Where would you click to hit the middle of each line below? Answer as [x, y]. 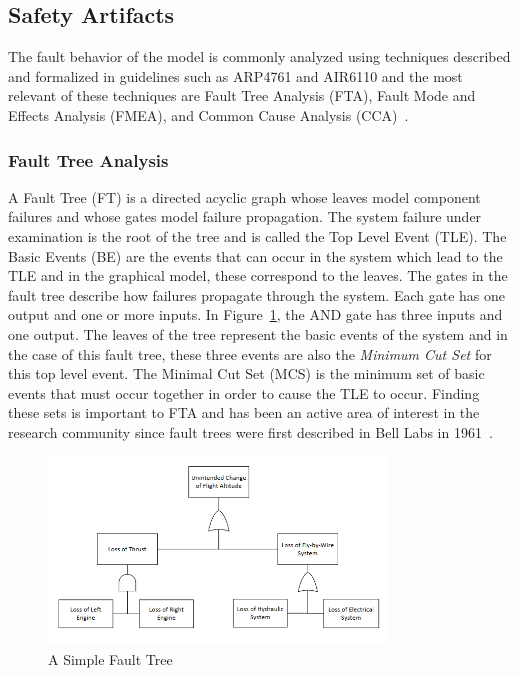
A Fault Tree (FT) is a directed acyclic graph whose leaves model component [244, 196]
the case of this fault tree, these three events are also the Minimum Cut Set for [250, 353]
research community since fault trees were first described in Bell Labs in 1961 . [250, 431]
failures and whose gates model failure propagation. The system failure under [245, 216]
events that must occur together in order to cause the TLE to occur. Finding [244, 392]
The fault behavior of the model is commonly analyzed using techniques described [259, 56]
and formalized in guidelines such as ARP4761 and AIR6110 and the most [235, 75]
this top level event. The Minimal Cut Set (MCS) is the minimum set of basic [246, 373]
